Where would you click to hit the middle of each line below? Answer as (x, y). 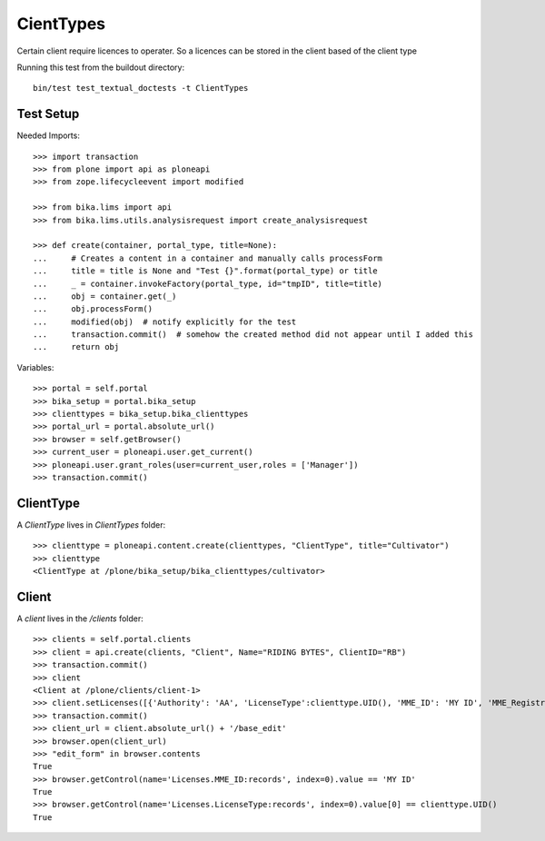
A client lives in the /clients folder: (80, 618)
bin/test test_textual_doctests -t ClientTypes (141, 88)
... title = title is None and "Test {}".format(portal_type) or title (205, 271)
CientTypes (61, 24)
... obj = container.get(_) (105, 296)
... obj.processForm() (93, 309)
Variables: (35, 367)
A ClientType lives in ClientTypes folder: (91, 524)
